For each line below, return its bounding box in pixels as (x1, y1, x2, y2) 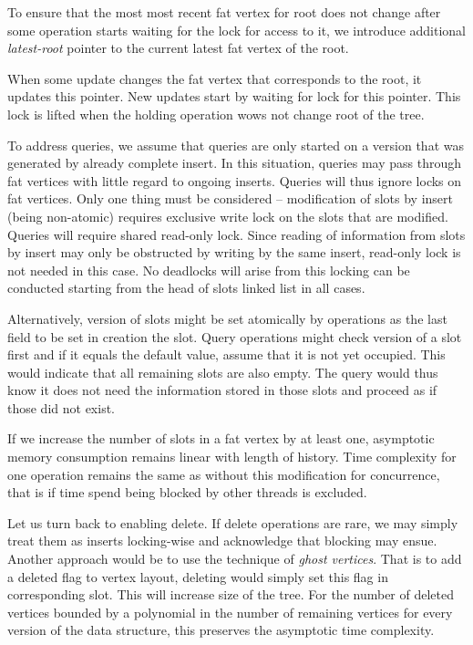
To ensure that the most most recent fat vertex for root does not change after (7, 3, 441, 21)
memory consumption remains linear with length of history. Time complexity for (7, 447, 457, 466)
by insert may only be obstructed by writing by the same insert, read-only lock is (7, 243, 461, 262)
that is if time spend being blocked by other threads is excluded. (7, 483, 367, 502)
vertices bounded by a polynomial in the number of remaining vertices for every (7, 602, 453, 621)
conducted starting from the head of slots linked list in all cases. (7, 278, 365, 297)
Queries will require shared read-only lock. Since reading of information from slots (7, 224, 466, 244)
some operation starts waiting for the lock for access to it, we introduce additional (7, 20, 467, 39)
